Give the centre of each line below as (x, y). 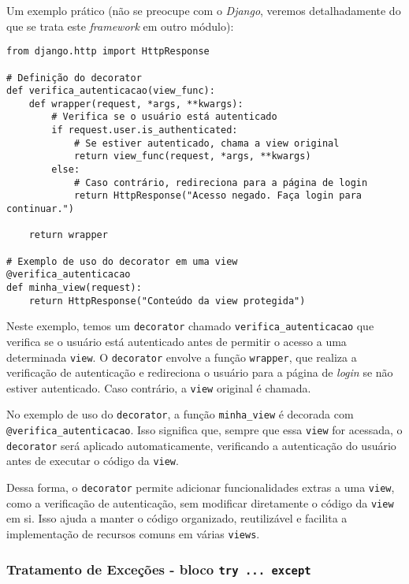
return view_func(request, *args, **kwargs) (192, 156)
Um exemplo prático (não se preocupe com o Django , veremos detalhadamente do (204, 10)
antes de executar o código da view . (93, 461)
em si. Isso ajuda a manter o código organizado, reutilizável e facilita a (177, 518)
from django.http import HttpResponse (108, 52)
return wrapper (68, 235)
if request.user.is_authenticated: (145, 130)
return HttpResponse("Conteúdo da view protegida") (167, 301)
